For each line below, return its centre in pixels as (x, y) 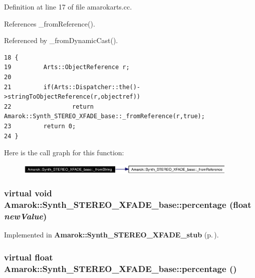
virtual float (29, 257)
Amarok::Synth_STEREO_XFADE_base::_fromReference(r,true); (104, 116)
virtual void (28, 193)
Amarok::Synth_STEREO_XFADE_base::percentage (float (128, 205)
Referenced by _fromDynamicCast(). (61, 40)
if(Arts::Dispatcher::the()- (92, 87)
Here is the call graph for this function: (64, 153)
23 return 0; (40, 126)
